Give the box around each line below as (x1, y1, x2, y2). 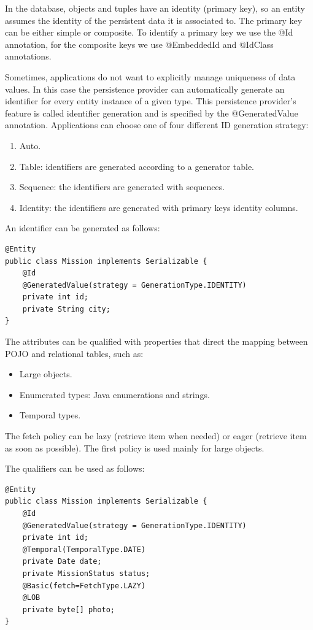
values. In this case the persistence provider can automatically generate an (5, 82, 285, 95)
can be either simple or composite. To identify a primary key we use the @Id (5, 26, 293, 39)
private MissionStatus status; (22, 569, 150, 578)
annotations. (5, 50, 52, 63)
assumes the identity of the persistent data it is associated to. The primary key (5, 13, 303, 26)
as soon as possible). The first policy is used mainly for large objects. (5, 441, 265, 454)
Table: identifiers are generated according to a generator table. (19, 159, 254, 172)
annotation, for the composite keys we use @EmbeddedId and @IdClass (5, 37, 274, 50)
